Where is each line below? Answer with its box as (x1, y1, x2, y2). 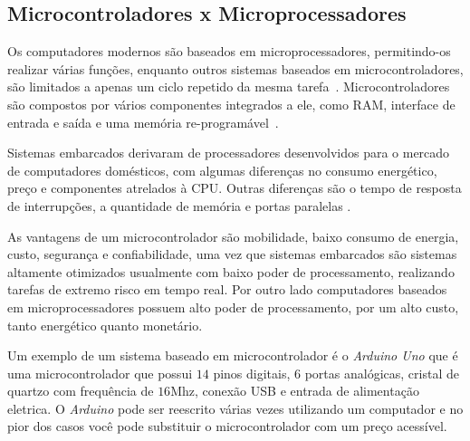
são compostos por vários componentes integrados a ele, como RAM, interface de (7, 94, 456, 113)
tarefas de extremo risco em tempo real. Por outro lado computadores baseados (7, 280, 447, 299)
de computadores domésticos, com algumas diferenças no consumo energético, (7, 160, 437, 179)
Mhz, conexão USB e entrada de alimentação (170, 381, 419, 400)
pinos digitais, (213, 363, 291, 382)
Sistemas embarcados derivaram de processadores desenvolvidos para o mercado (7, 143, 450, 162)
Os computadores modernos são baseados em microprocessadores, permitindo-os (7, 42, 451, 61)
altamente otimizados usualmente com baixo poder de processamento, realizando (7, 262, 455, 281)
